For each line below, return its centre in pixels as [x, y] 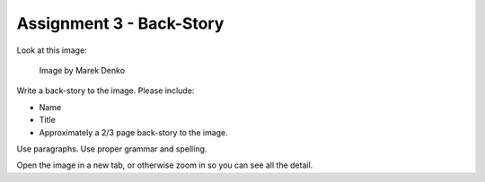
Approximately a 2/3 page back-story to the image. [133, 132]
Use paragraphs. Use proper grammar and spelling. [112, 149]
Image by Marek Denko [82, 70]
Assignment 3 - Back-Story [120, 23]
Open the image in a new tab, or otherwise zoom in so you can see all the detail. [165, 165]
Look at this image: [52, 50]
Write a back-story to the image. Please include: [106, 91]
